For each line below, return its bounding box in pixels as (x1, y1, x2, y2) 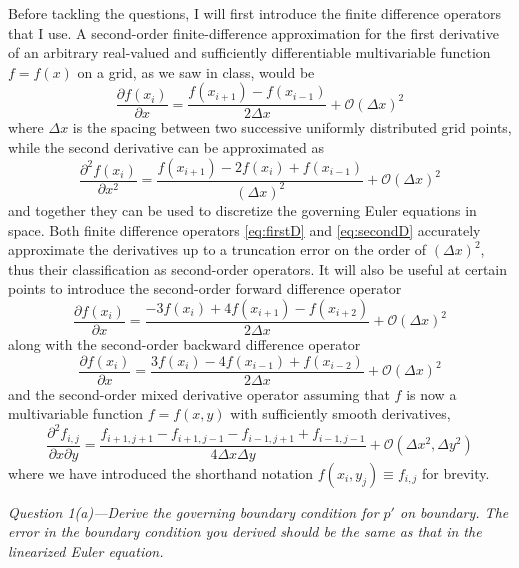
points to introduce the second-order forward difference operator (8, 278, 402, 299)
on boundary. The (399, 501, 509, 522)
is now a (406, 383, 457, 404)
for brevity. (422, 462, 490, 483)
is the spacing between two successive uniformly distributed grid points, (72, 117, 512, 138)
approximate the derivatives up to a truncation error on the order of (8, 239, 427, 260)
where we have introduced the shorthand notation (8, 462, 314, 483)
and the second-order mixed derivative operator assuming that (8, 383, 390, 404)
